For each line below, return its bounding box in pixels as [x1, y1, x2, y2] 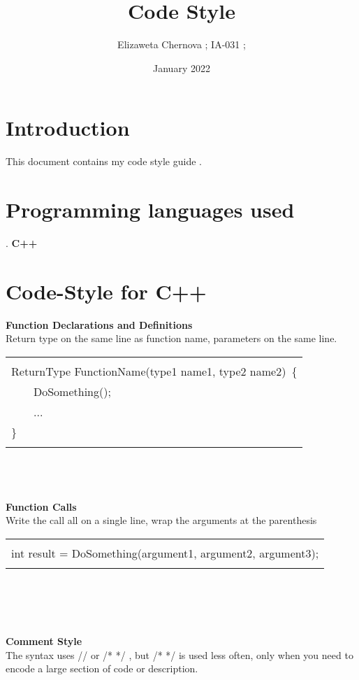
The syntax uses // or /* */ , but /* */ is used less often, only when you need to [6, 647, 353, 662]
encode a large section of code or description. [6, 661, 198, 676]
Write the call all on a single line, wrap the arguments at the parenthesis [6, 513, 317, 527]
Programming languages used [6, 195, 295, 224]
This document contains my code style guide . [6, 154, 202, 169]
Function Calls [6, 499, 77, 513]
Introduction [6, 113, 130, 142]
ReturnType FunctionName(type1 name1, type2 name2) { [11, 362, 298, 379]
